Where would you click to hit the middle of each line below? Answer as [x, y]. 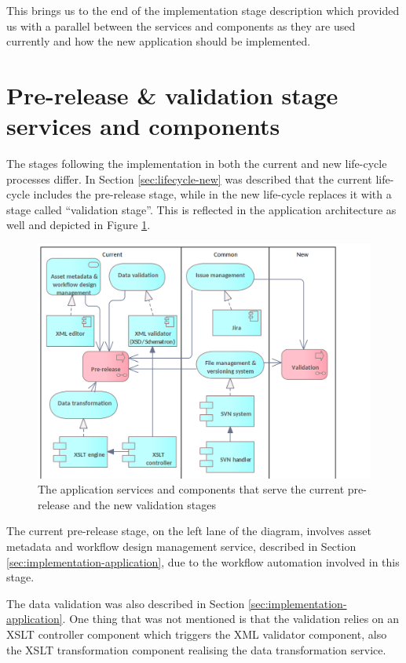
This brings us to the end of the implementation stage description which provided [203, 10]
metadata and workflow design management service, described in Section [181, 546]
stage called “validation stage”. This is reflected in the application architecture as [201, 209]
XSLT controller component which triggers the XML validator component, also [197, 634]
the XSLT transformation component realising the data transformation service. [196, 649]
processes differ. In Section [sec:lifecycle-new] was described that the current [189, 178]
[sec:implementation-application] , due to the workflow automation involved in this [203, 561]
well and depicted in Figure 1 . [79, 225]
